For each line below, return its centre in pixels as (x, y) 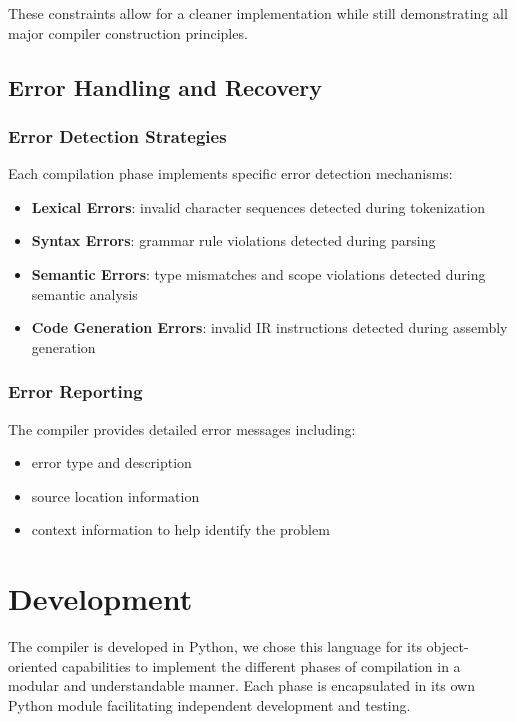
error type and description (111, 462)
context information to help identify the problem (180, 529)
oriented (33, 665)
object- (447, 646)
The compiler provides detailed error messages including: (182, 428)
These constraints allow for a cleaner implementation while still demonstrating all (258, 13)
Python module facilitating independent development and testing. (209, 704)
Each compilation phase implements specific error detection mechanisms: (230, 173)
